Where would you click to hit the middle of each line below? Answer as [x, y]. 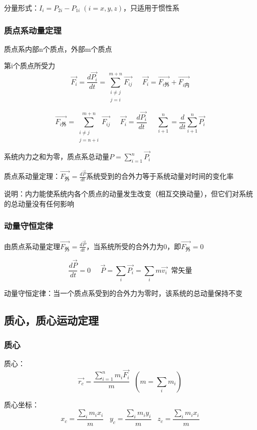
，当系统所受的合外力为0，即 [134, 246]
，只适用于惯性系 [152, 8]
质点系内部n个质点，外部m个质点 [58, 48]
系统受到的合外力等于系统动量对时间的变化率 [160, 176]
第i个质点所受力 [30, 66]
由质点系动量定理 [32, 246]
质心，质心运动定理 [51, 320]
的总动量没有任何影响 [39, 203]
